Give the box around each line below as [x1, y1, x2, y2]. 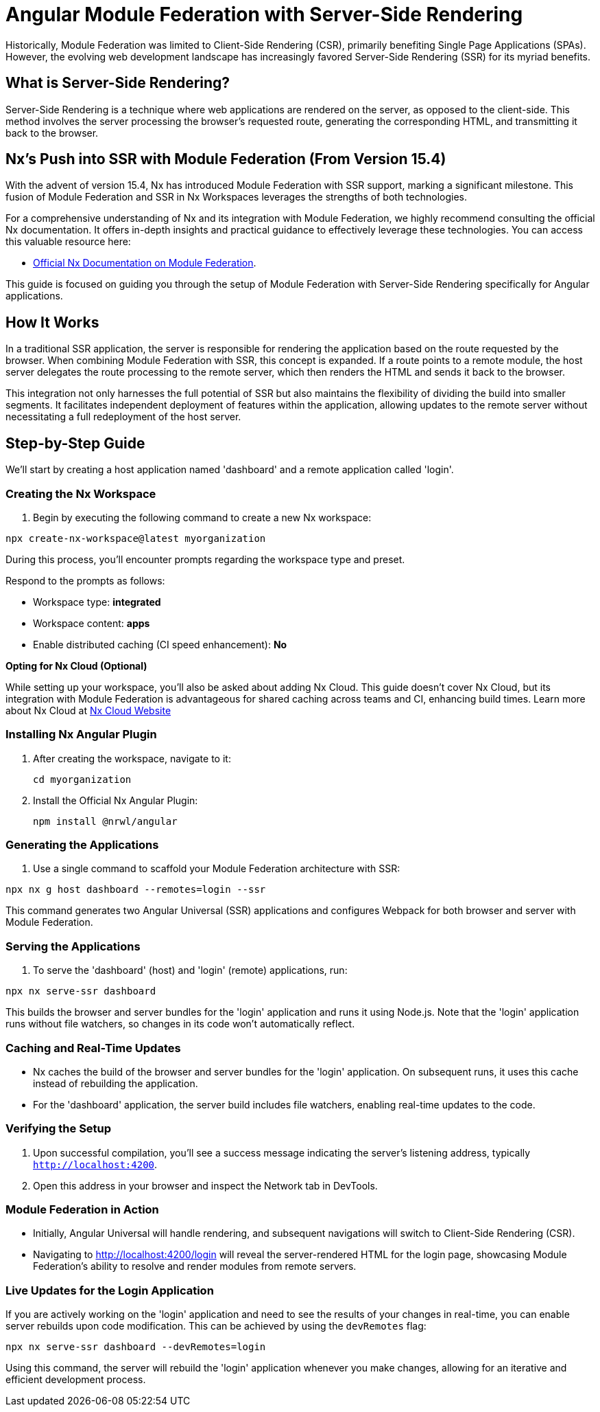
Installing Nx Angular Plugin [5, 727, 157, 742]
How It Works [5, 313, 99, 331]
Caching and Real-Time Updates [5, 1040, 181, 1055]
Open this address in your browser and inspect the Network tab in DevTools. [33, 1179, 378, 1192]
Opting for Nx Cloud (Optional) [5, 659, 147, 672]
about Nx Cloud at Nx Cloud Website [5, 704, 171, 716]
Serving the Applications [5, 939, 141, 953]
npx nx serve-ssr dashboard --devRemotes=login [5, 1341, 266, 1353]
